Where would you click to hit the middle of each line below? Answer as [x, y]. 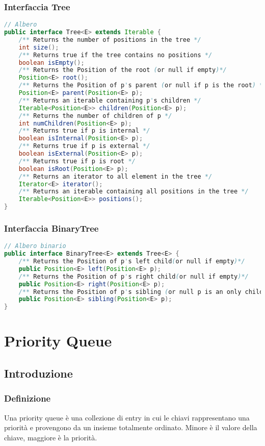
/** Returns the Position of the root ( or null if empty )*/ [123, 70]
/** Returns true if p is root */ [77, 161]
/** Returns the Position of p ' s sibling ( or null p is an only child [141, 292]
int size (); [39, 47]
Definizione [28, 398]
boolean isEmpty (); [51, 63]
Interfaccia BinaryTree [51, 228]
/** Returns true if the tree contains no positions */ [115, 55]
